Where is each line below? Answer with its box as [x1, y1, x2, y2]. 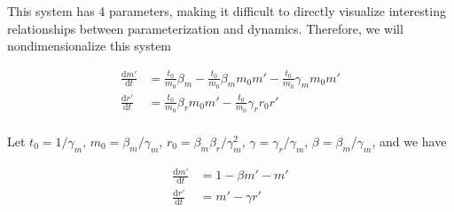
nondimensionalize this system [7, 36, 172, 55]
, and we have [372, 131, 447, 150]
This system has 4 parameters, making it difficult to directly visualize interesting [7, 2, 446, 20]
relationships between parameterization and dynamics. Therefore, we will [7, 19, 403, 37]
